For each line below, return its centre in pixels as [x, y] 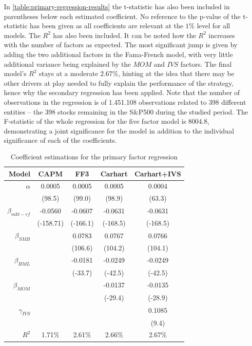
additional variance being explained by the [68, 64]
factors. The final [206, 64]
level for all [213, 26]
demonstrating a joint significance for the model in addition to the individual [119, 130]
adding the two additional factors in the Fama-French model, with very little [118, 54]
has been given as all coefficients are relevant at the [107, 26]
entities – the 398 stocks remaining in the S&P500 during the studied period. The [126, 111]
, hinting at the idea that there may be [176, 73]
